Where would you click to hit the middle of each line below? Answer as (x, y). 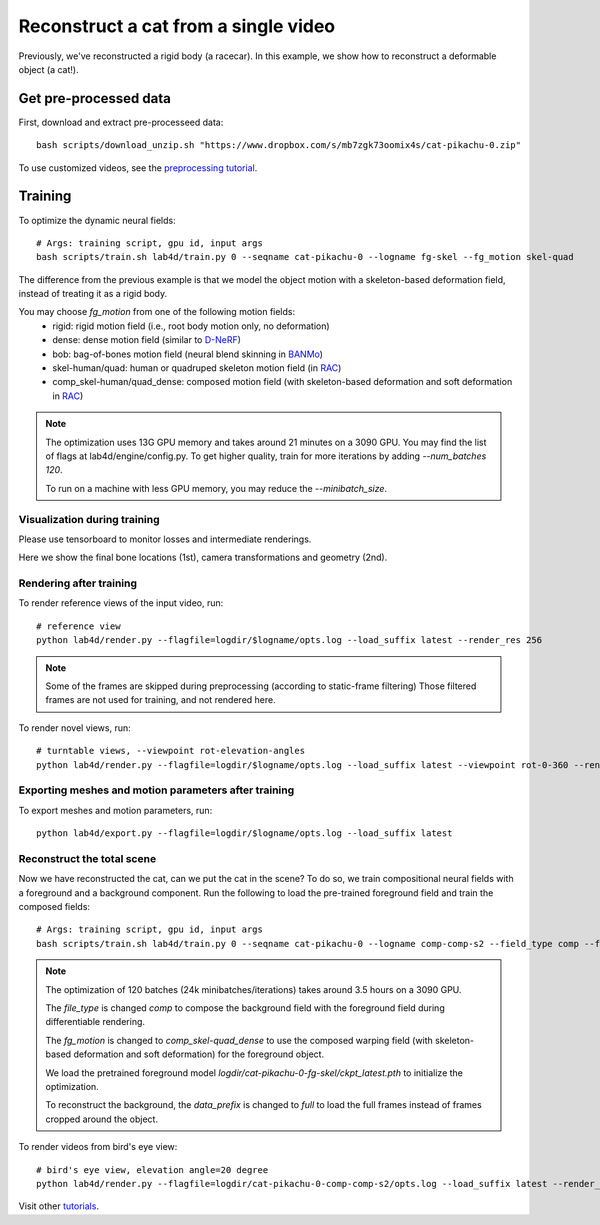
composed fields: (54, 907)
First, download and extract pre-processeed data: (121, 122)
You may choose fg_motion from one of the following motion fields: (156, 312)
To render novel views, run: (75, 727)
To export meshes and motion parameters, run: (115, 810)
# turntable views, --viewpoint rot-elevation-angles (170, 751)
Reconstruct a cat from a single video (176, 26)
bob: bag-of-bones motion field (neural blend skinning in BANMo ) (188, 354)
